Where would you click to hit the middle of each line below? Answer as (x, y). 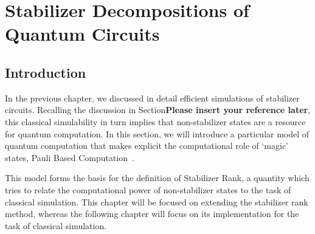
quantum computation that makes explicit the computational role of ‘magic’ (147, 146)
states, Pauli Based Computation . (70, 157)
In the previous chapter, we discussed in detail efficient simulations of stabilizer (152, 98)
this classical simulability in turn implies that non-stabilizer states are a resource (155, 121)
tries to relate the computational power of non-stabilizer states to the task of (148, 189)
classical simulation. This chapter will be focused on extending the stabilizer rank (157, 201)
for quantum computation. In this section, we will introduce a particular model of (157, 133)
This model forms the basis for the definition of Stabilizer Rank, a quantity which (157, 178)
